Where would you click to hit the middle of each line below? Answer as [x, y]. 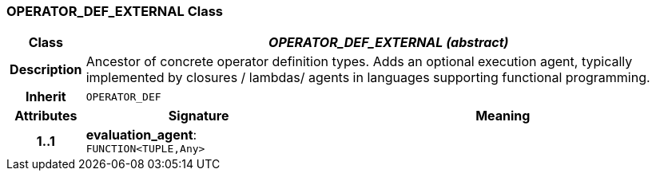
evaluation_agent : [141, 135]
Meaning [503, 116]
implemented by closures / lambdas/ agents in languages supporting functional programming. [368, 78]
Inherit [46, 97]
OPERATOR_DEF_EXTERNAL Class [115, 11]
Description [46, 70]
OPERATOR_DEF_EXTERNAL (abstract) [389, 43]
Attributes [46, 116]
